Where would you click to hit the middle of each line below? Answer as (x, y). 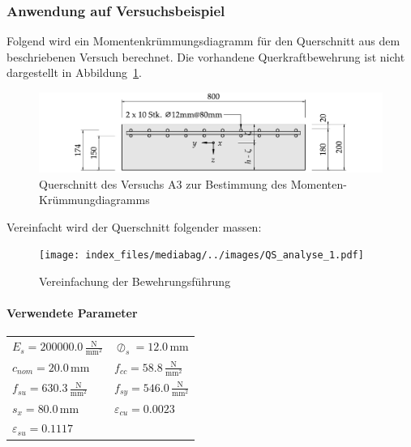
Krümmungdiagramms (94, 200)
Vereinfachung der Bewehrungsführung (135, 281)
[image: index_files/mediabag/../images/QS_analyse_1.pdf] (201, 255)
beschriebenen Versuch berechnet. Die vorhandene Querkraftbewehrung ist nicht (206, 56)
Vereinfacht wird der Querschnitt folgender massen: (134, 226)
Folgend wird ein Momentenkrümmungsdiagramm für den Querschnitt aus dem (203, 41)
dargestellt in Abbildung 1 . (75, 72)
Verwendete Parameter (72, 313)
